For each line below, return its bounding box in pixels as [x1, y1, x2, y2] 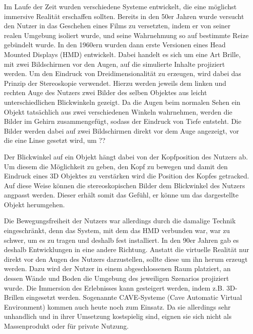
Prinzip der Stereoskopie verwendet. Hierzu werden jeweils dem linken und [4, 78, 226, 88]
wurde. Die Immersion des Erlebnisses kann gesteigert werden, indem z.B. [4, 282, 224, 293]
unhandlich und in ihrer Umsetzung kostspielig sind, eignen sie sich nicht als [4, 311, 232, 321]
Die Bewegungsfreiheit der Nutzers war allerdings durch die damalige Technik [4, 216, 236, 226]
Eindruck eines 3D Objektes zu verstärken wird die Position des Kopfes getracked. [4, 171, 249, 181]
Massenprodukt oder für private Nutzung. [4, 321, 129, 331]
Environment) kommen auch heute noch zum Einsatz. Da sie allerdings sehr [4, 301, 231, 312]
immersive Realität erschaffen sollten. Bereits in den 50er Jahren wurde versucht [4, 11, 244, 21]
